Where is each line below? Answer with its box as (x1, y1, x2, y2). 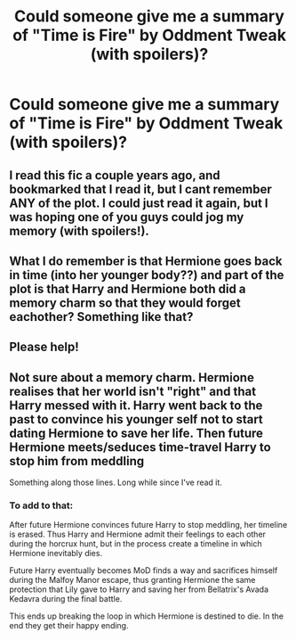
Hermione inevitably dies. (9, 548, 103, 559)
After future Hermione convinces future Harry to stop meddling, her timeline (9, 520, 288, 530)
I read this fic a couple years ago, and (9, 168, 220, 183)
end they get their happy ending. (9, 620, 129, 631)
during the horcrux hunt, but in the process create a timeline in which (9, 538, 262, 549)
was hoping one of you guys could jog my (9, 209, 244, 225)
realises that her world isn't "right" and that (9, 383, 256, 398)
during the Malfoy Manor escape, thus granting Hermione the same (9, 575, 256, 586)
